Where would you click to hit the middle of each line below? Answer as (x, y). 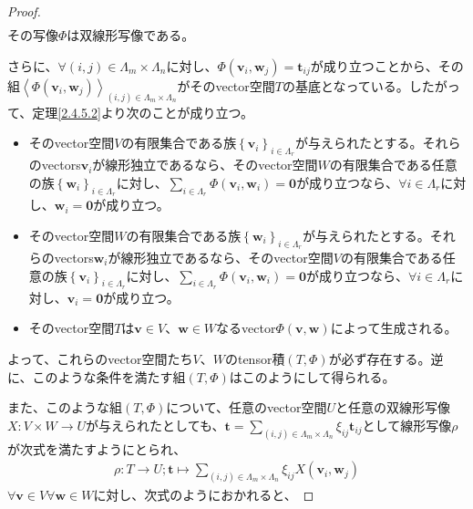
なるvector (246, 328)
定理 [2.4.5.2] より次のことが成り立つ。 (143, 112)
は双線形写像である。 (131, 35)
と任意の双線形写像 (393, 407)
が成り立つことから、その (387, 65)
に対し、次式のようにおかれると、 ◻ (204, 495)
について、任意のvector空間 (247, 407)
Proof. (24, 11)
